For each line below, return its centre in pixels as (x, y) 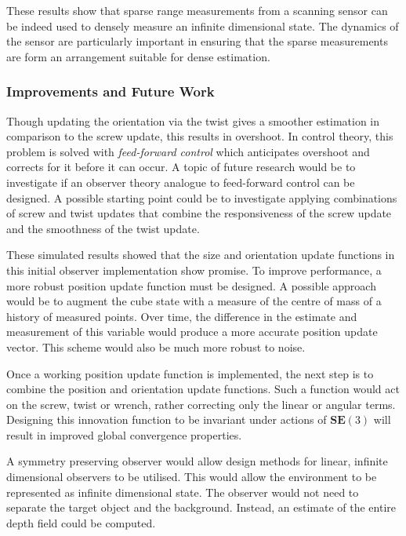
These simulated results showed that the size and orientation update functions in (201, 255)
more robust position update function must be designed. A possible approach (191, 285)
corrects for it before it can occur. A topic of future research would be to (181, 167)
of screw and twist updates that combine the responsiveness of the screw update (199, 213)
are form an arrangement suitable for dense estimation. (138, 56)
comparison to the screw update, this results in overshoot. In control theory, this (200, 136)
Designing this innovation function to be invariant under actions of (167, 419)
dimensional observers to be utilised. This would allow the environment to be (192, 477)
